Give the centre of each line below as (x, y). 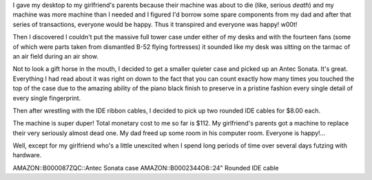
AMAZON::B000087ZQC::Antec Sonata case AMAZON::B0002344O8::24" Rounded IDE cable (146, 168)
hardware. (27, 155)
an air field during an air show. (56, 56)
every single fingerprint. (47, 98)
